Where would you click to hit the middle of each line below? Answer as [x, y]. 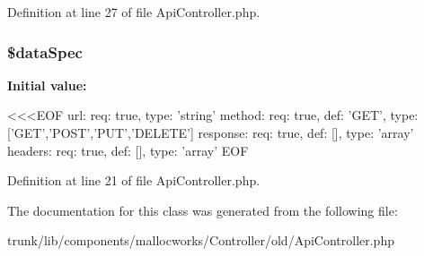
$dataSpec [45, 51]
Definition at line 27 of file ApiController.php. [134, 12]
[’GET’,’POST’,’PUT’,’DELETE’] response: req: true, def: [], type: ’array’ [211, 132]
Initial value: [47, 85]
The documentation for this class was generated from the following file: [203, 210]
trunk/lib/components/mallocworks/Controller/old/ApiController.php [201, 240]
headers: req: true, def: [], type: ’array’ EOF [128, 150]
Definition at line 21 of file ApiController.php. [134, 180]
